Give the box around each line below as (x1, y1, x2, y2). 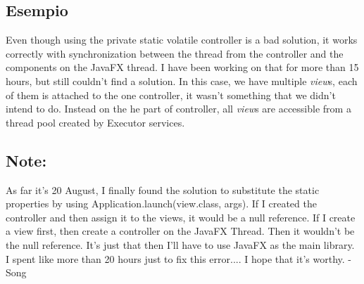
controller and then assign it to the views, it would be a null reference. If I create (6, 209, 356, 224)
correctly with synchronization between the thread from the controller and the (6, 46, 344, 60)
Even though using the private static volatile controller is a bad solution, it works (6, 32, 358, 47)
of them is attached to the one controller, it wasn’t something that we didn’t (6, 87, 336, 102)
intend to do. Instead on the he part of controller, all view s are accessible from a (6, 101, 351, 116)
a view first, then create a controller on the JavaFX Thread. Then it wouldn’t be (6, 224, 355, 238)
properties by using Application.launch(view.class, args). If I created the (6, 196, 317, 211)
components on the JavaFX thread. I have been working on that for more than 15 (6, 60, 359, 75)
